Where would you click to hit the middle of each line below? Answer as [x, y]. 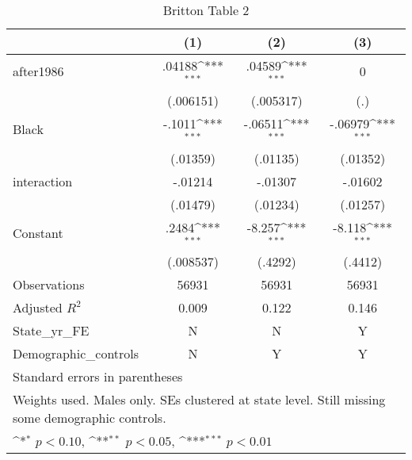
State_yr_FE [51, 331]
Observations [49, 285]
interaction [43, 181]
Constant [38, 232]
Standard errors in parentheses [98, 377]
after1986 [38, 71]
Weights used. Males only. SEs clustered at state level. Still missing [199, 400]
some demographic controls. [90, 418]
